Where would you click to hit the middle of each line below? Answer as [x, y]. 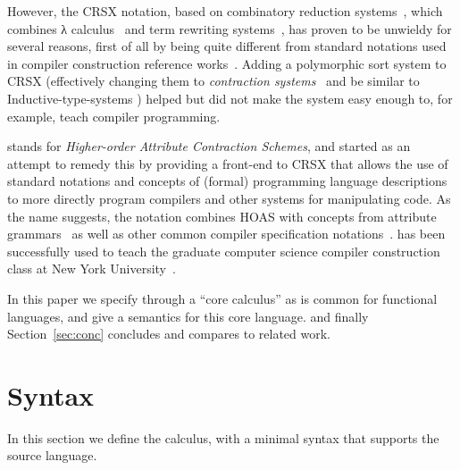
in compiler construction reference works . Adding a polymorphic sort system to [227, 63]
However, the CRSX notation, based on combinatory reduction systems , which [225, 11]
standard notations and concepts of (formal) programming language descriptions [227, 181]
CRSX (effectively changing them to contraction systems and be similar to [213, 81]
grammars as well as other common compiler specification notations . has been [226, 234]
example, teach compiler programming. [114, 116]
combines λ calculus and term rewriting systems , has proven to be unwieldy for [230, 28]
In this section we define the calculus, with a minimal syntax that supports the [223, 437]
